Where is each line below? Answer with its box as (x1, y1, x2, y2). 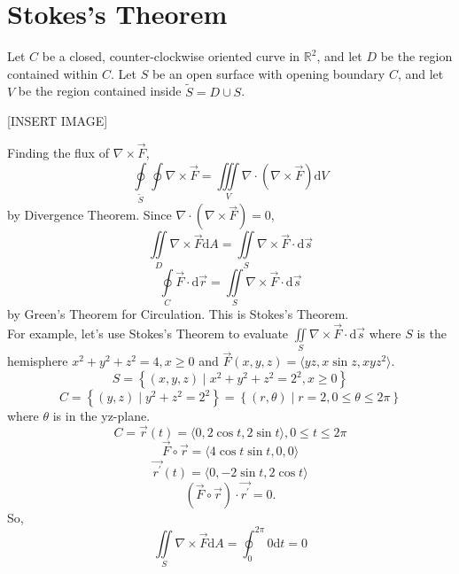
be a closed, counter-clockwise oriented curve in (42, 47, 300, 66)
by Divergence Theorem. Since (7, 206, 172, 224)
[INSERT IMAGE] (7, 112, 108, 130)
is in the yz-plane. (52, 407, 151, 425)
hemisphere (7, 352, 68, 370)
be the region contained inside (18, 81, 182, 100)
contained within (7, 64, 98, 82)
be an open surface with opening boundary (152, 64, 385, 82)
